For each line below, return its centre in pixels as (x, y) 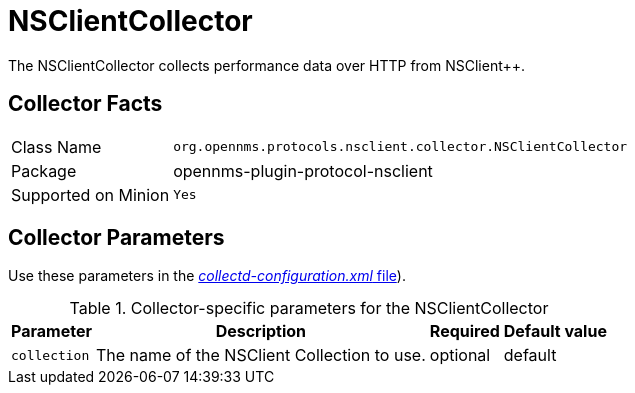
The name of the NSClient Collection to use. (260, 355)
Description (261, 331)
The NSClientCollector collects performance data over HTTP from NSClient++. (267, 65)
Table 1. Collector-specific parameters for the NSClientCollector (309, 308)
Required (464, 331)
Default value (555, 331)
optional (460, 355)
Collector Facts (85, 104)
